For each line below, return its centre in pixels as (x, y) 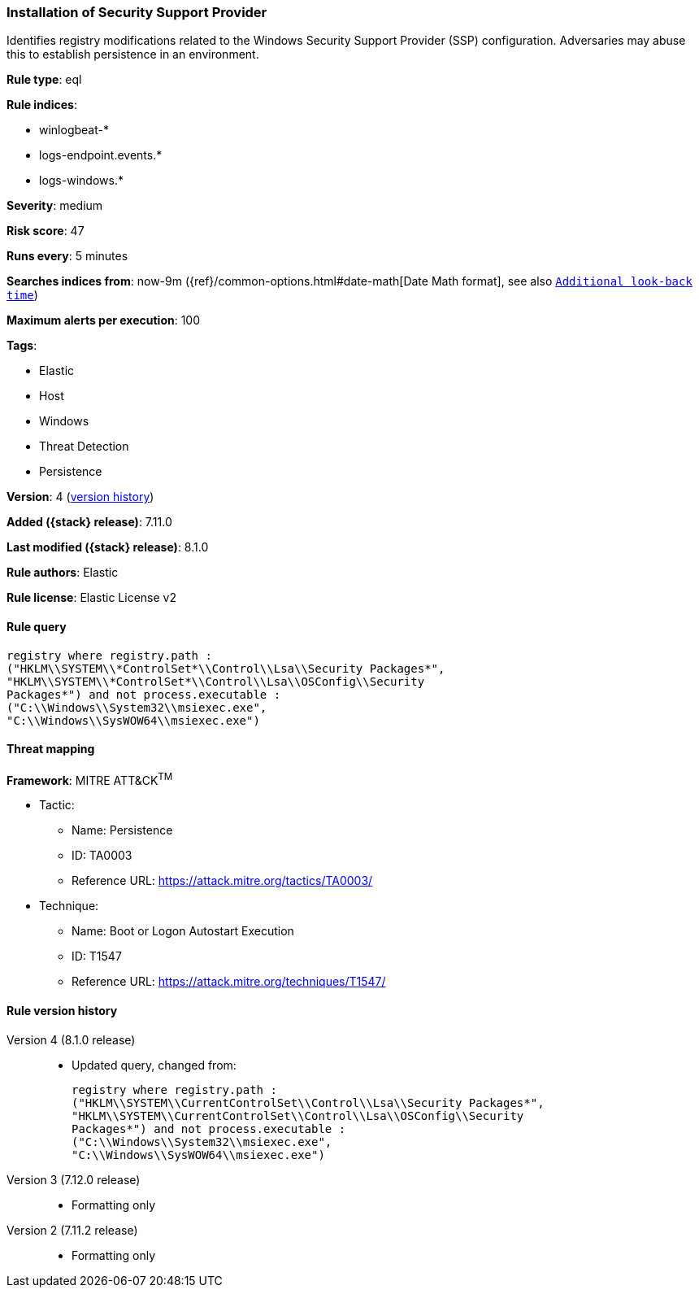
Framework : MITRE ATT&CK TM (90, 779)
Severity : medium (55, 206)
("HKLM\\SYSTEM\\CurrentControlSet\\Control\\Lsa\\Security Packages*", (308, 1102)
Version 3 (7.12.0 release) (74, 1179)
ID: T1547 (97, 956)
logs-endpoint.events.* (101, 155)
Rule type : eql (44, 80)
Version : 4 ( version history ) (80, 497)
